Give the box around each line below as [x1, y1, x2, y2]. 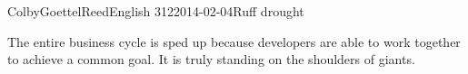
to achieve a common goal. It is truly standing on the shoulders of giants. [7, 50, 415, 69]
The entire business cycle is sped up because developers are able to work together [7, 32, 461, 51]
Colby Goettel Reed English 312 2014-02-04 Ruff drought [7, 2, 304, 20]
